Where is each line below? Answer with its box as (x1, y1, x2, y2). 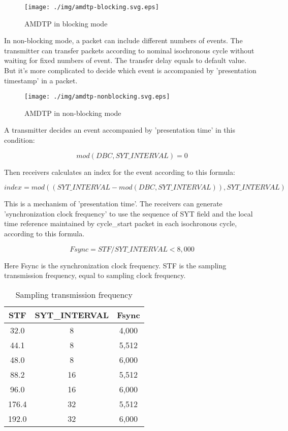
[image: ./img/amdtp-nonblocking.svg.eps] (24, 93, 170, 101)
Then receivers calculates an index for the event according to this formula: (4, 166, 236, 177)
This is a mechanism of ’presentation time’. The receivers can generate (4, 198, 222, 209)
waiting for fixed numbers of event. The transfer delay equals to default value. (4, 55, 247, 66)
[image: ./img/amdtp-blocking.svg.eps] (24, 4, 159, 11)
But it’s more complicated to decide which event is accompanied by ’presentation (4, 65, 257, 76)
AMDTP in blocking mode (24, 18, 108, 28)
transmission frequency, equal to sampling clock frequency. (4, 270, 186, 281)
